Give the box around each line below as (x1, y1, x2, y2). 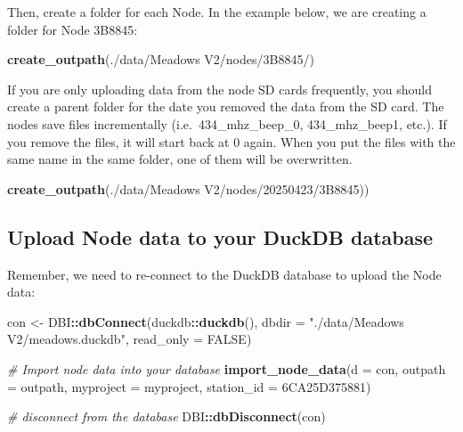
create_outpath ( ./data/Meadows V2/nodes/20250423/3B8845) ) (7, 179, 370, 198)
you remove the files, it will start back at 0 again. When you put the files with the (7, 132, 456, 151)
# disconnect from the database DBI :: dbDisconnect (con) (7, 407, 326, 426)
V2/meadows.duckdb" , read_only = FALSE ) (7, 330, 252, 348)
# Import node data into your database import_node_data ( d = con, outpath (7, 359, 446, 378)
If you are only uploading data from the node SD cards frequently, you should (7, 79, 432, 98)
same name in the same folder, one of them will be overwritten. (7, 150, 353, 168)
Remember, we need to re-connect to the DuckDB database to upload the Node (7, 265, 442, 283)
